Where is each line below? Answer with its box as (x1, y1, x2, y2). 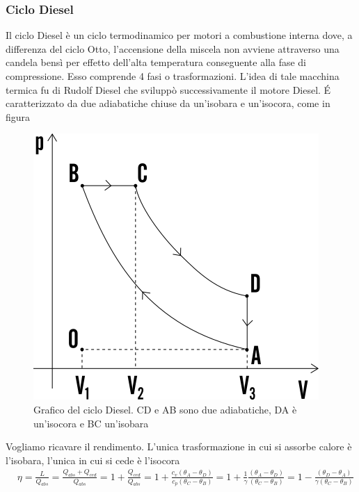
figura (6, 109, 31, 124)
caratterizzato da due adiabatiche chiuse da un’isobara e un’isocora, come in (6, 96, 330, 110)
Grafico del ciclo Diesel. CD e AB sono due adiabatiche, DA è (33, 402, 297, 416)
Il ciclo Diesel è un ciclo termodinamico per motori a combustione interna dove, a (6, 28, 353, 42)
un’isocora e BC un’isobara (33, 416, 149, 430)
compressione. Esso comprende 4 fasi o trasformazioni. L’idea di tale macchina (6, 69, 340, 83)
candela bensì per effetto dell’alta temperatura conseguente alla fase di (6, 55, 306, 69)
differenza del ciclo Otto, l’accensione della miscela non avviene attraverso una (6, 41, 340, 56)
